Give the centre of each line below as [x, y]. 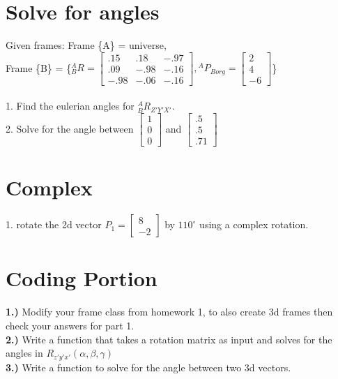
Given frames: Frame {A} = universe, [86, 45]
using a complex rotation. [254, 224]
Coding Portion [82, 278]
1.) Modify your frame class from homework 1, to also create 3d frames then [169, 312]
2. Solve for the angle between [70, 128]
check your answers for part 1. [70, 325]
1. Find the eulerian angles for [70, 106]
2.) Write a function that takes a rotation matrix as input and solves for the [169, 339]
